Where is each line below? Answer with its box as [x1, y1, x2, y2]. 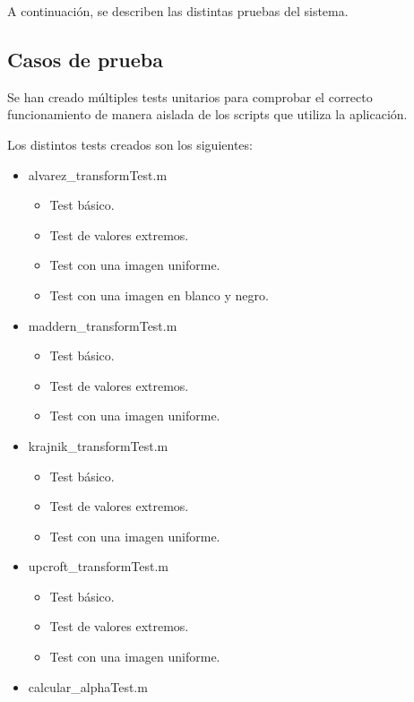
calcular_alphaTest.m [28, 677, 148, 696]
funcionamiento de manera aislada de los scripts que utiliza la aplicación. [7, 105, 408, 124]
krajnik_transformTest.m [28, 436, 168, 455]
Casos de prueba [7, 45, 163, 73]
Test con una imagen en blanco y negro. [49, 285, 269, 304]
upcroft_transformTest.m [28, 557, 169, 576]
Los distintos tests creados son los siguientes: [7, 134, 253, 153]
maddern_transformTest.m [28, 316, 177, 334]
